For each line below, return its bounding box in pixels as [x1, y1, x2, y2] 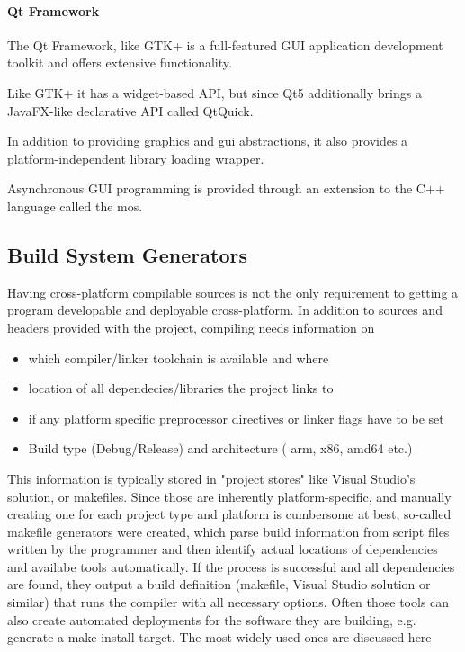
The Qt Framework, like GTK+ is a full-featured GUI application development [7, 35, 443, 54]
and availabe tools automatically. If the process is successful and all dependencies [7, 557, 455, 576]
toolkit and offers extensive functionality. [7, 53, 232, 72]
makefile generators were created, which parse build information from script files [7, 522, 450, 540]
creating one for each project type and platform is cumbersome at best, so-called [7, 505, 452, 523]
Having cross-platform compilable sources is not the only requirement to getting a [7, 282, 459, 301]
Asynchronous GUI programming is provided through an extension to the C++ [7, 179, 445, 198]
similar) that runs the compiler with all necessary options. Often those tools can [7, 593, 450, 612]
